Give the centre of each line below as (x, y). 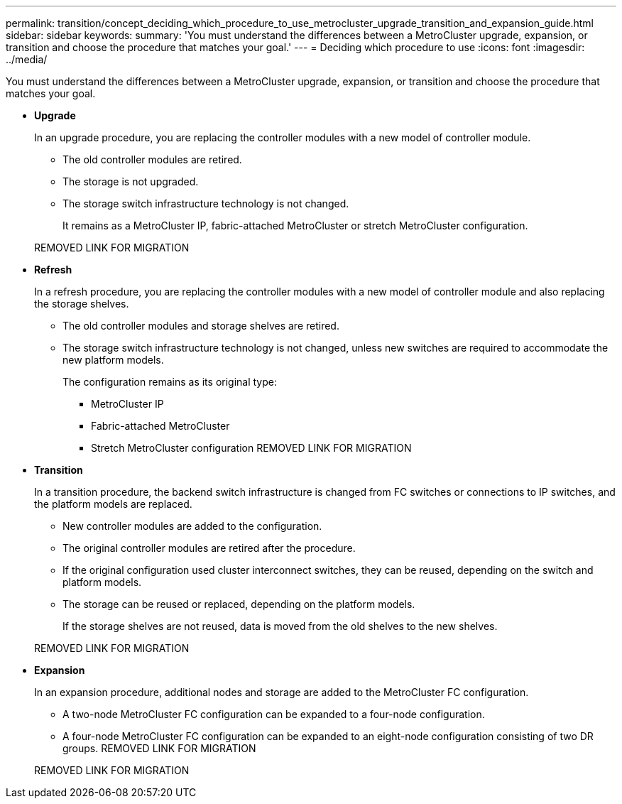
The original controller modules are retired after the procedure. (209, 548)
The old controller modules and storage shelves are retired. (201, 326)
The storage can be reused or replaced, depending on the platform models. (239, 604)
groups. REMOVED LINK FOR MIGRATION (159, 748)
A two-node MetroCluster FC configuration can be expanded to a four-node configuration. (274, 714)
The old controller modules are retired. (152, 159)
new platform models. (113, 360)
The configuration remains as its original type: (170, 382)
